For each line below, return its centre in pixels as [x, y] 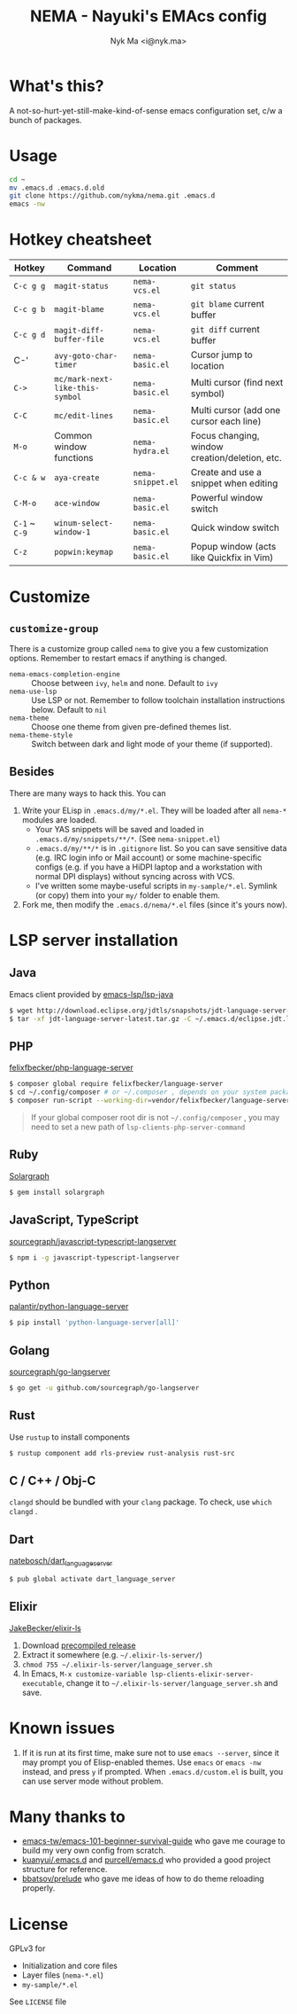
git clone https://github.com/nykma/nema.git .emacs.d [112, 196]
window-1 [72, 532]
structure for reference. [65, 1870]
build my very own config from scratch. [94, 1851]
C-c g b [30, 309]
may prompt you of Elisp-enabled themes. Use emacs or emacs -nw [141, 1762]
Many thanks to [67, 1817]
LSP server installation [94, 941]
